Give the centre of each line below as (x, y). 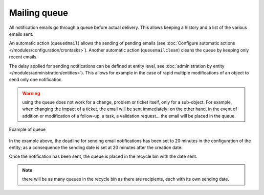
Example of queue (27, 129)
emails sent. (21, 34)
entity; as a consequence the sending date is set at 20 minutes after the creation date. (96, 147)
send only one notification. (36, 80)
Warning (31, 93)
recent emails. (23, 57)
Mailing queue (39, 13)
